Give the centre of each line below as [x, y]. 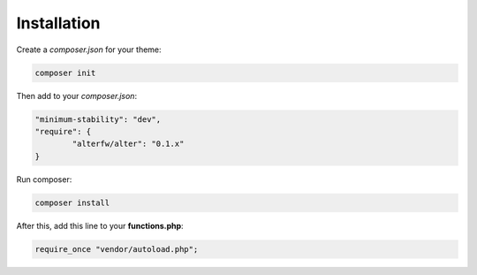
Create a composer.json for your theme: [89, 50]
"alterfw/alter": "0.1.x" [128, 144]
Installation [58, 23]
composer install [72, 202]
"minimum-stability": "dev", [98, 119]
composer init [65, 73]
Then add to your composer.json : [76, 95]
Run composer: [44, 179]
